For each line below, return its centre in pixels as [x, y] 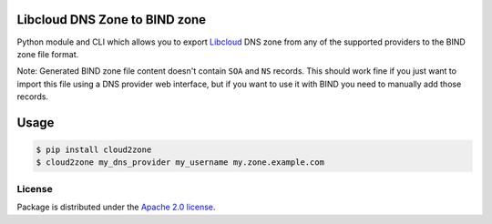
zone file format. [48, 54]
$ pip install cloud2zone [94, 150]
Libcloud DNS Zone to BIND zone [112, 20]
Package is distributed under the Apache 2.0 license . [116, 207]
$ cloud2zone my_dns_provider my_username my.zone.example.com [180, 163]
